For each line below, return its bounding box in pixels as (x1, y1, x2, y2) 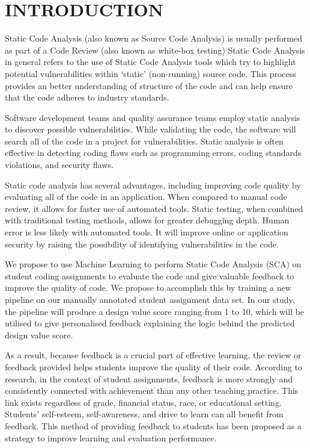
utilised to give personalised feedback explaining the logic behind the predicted (5, 317, 295, 329)
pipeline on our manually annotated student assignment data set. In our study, (5, 293, 295, 305)
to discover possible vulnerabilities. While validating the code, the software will (5, 123, 296, 135)
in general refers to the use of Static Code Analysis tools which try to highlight (5, 55, 296, 68)
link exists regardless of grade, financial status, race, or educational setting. (5, 396, 282, 408)
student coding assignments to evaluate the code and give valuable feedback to (5, 269, 294, 282)
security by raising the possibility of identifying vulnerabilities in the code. (5, 237, 279, 250)
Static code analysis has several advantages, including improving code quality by (5, 178, 301, 191)
